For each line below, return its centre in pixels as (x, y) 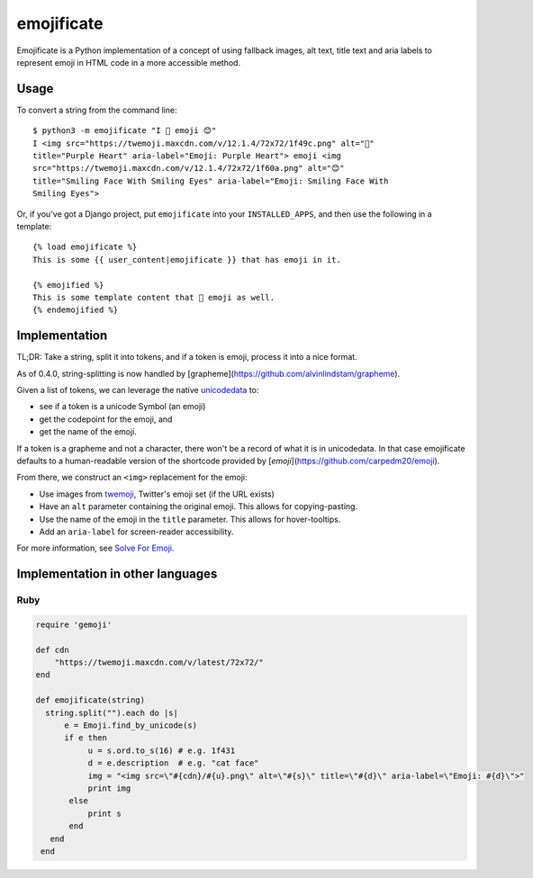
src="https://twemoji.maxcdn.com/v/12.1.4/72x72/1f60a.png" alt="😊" (189, 168)
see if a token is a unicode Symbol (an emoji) (122, 407)
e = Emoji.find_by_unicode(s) (131, 725)
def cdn (52, 650)
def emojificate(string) (90, 700)
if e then (86, 738)
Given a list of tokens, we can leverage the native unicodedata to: (138, 390)
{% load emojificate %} (85, 247)
